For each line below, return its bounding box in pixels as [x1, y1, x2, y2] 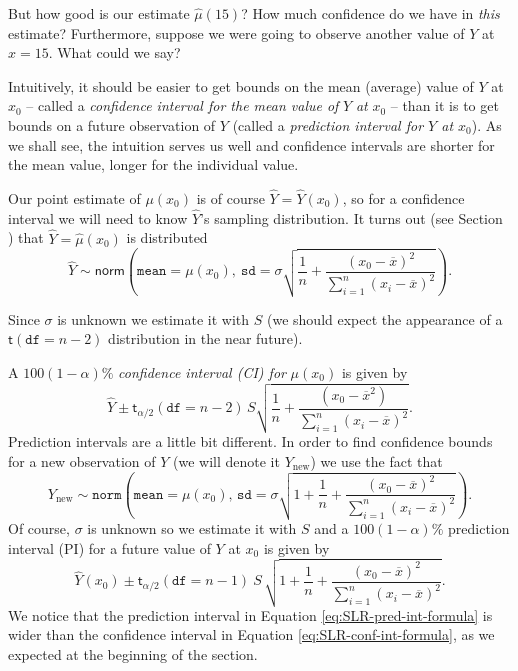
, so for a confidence [342, 187, 465, 208]
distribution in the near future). [108, 328, 303, 349]
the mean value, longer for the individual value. [8, 154, 299, 175]
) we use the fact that [310, 450, 443, 471]
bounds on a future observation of [8, 114, 216, 135]
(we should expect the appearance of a [267, 308, 503, 329]
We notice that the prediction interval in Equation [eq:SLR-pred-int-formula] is [8, 604, 493, 625]
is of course [196, 187, 265, 208]
